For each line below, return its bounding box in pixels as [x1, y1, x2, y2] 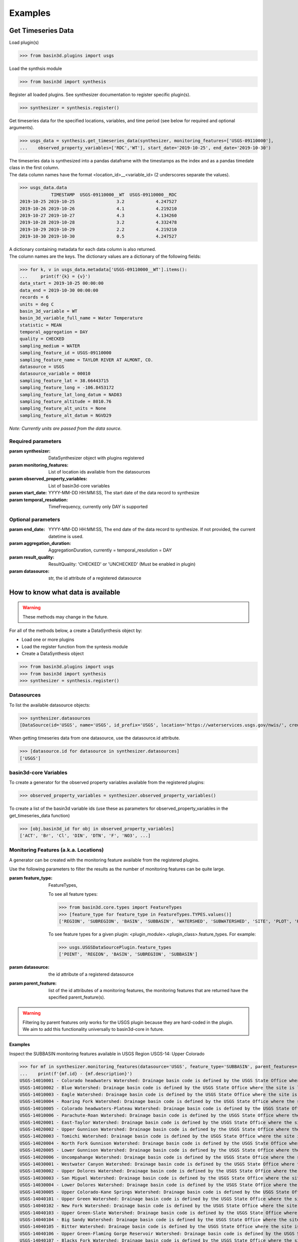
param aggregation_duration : [9, 540, 72, 546]
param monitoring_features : [9, 462, 69, 468]
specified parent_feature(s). [48, 994, 105, 1000]
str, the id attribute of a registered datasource [48, 575, 142, 581]
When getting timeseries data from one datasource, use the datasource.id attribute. [9, 735, 180, 741]
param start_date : [9, 490, 47, 496]
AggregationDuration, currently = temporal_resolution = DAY [48, 547, 172, 553]
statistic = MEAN [19, 322, 62, 328]
